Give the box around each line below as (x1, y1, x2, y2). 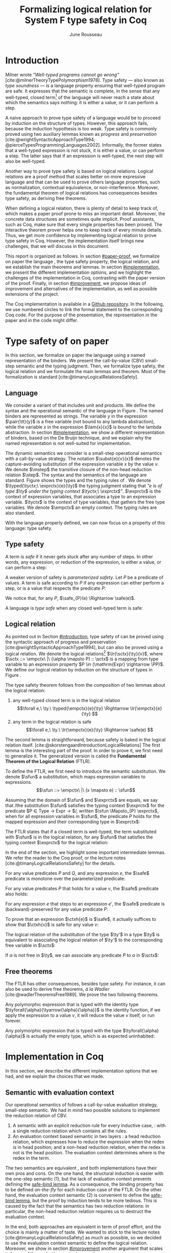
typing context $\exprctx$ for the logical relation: (5, 840, 109, 846)
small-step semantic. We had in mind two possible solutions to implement (5, 1107, 160, 1113)
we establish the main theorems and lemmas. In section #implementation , (5, 264, 160, 270)
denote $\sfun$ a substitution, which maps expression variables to (5, 774, 145, 780)
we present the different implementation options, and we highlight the (5, 269, 152, 275)
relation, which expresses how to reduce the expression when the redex (12, 1139, 164, 1145)
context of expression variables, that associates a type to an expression (5, 494, 157, 500)
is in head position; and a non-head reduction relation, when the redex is (12, 1144, 166, 1150)
